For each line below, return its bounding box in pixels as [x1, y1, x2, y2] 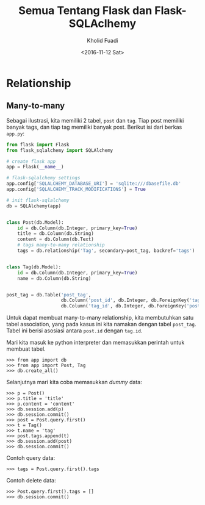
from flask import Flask [6, 141, 70, 148]
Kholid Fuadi [87, 37, 118, 44]
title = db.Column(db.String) [17, 231, 95, 237]
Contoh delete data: [6, 477, 56, 484]
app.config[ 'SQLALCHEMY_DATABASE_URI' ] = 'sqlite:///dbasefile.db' [6, 181, 182, 187]
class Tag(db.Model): [6, 263, 62, 270]
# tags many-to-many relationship [17, 242, 105, 248]
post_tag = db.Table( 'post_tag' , [6, 292, 92, 298]
